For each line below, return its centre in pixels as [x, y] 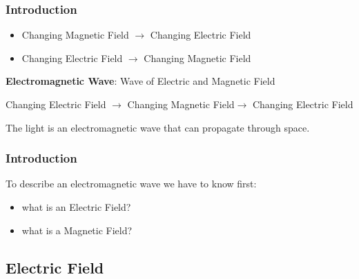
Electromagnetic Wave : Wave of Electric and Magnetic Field [140, 81]
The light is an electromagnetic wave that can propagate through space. [158, 127]
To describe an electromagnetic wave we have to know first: [131, 184]
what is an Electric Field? [76, 207]
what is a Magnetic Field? [77, 230]
